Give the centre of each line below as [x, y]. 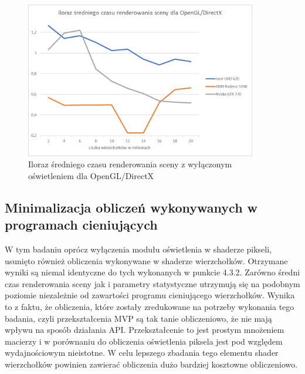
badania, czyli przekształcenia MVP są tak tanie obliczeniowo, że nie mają [138, 318]
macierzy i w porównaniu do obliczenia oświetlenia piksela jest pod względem [144, 341]
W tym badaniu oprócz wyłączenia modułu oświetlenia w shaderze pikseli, [138, 249]
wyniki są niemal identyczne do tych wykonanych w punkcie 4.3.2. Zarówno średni [152, 272]
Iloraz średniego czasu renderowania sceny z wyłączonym [130, 164]
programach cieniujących [81, 225]
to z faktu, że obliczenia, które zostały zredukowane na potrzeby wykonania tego [150, 306]
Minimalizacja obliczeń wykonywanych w [131, 207]
